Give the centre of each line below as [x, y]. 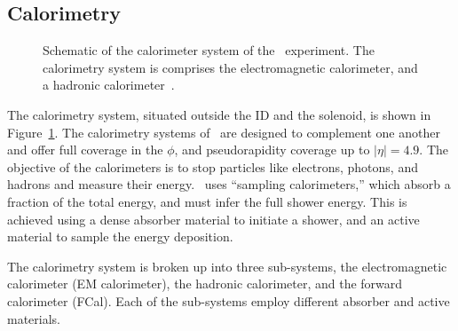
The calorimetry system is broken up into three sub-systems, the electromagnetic [227, 266]
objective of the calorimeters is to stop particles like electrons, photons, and [213, 166]
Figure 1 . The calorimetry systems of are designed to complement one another [224, 132]
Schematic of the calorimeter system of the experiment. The [209, 50]
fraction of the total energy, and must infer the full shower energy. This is [207, 201]
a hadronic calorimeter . [109, 85]
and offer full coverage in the [85, 150]
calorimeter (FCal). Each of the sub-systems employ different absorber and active [229, 300]
